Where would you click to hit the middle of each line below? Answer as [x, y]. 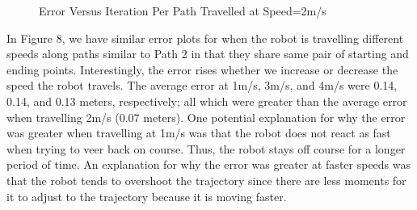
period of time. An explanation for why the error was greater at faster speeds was [209, 164]
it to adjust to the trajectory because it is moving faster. [147, 196]
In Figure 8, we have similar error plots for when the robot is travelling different [205, 38]
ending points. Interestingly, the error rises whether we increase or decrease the [202, 69]
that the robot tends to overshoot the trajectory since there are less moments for [206, 180]
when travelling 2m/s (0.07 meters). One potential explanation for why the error [206, 117]
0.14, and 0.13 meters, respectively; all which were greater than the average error [207, 101]
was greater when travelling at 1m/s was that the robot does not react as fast [199, 133]
